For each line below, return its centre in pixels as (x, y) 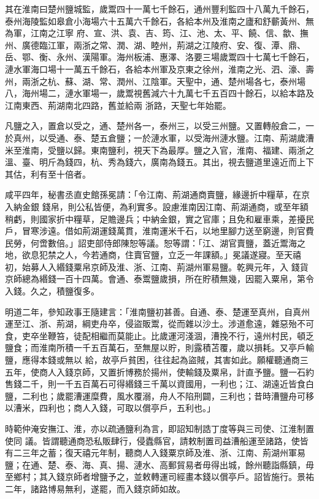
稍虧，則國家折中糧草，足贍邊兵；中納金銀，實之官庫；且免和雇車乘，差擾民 (159, 218)
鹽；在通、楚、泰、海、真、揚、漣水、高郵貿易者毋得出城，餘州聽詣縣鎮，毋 (159, 464)
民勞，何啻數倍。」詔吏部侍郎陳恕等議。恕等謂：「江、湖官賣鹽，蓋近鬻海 (151, 242)
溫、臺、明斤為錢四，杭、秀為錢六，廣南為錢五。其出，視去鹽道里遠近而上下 (159, 162)
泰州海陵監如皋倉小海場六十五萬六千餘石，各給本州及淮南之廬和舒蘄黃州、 (155, 21)
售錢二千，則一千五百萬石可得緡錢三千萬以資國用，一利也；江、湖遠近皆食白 (159, 384)
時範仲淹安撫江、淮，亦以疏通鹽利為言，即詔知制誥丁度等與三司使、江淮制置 (159, 428)
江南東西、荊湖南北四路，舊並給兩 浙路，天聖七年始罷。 (118, 105)
